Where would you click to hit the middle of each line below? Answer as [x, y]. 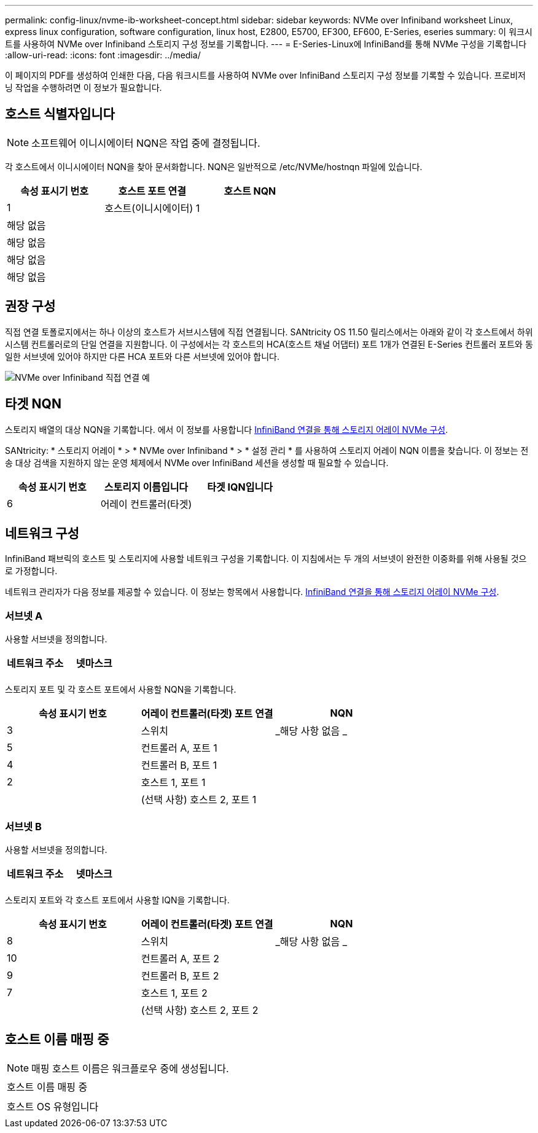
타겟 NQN [33, 404]
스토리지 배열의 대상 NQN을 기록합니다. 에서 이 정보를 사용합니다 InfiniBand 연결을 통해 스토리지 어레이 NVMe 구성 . [227, 429]
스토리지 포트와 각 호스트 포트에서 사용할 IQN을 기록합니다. [117, 900]
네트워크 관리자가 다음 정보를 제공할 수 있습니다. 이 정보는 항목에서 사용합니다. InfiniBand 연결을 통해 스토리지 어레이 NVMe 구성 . [252, 592]
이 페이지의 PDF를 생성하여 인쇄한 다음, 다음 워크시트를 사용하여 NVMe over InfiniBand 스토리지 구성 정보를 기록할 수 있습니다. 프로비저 [265, 75]
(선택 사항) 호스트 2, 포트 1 [199, 800]
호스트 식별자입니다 [60, 114]
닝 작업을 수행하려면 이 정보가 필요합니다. [84, 88]
